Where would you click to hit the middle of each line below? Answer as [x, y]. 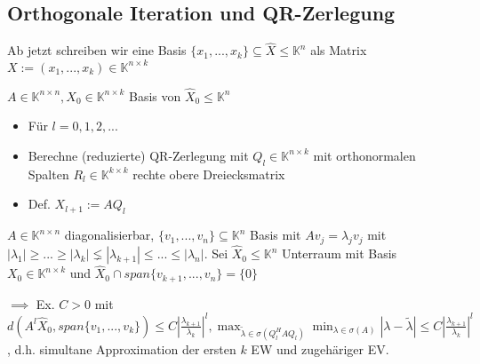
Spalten [48, 174]
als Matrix [339, 50]
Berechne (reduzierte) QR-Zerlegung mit [138, 155]
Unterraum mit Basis [339, 253]
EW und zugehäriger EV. [320, 348]
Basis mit [275, 235]
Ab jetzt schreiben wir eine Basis [97, 50]
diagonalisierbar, [109, 235]
